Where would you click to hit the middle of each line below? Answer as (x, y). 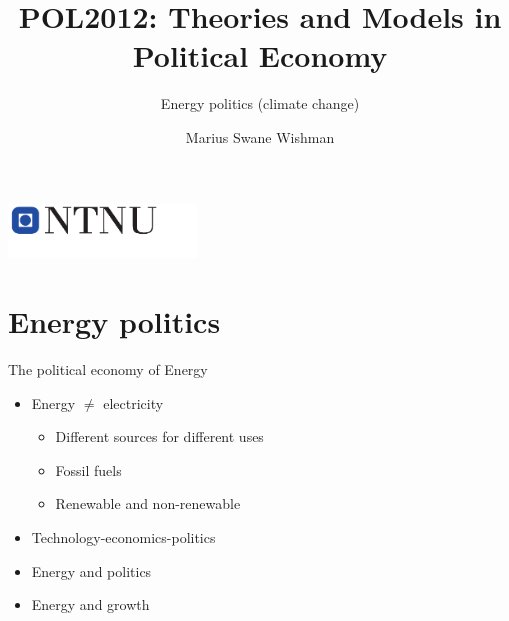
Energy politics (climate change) (260, 103)
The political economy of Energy (108, 368)
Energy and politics (91, 570)
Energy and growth (90, 604)
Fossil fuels (88, 469)
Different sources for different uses (159, 436)
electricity (133, 402)
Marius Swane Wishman (260, 136)
